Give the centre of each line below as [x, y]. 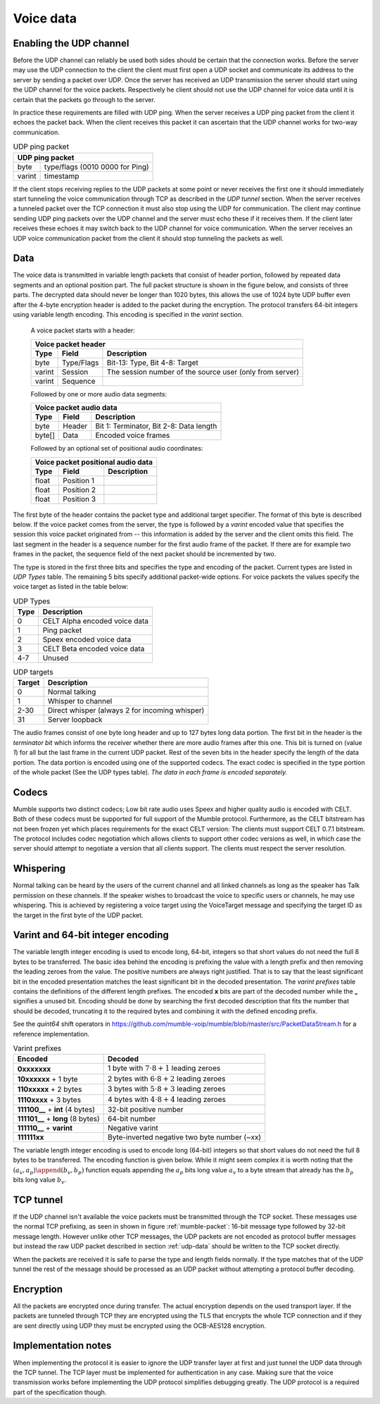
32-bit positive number [145, 1109]
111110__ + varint [45, 1128]
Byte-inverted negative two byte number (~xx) [184, 1137]
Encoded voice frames [133, 435]
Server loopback [75, 720]
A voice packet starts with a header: [83, 330]
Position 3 [79, 499]
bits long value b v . [40, 1181]
